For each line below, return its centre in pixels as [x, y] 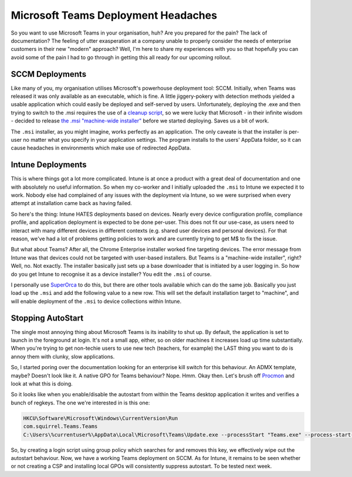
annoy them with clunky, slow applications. [63, 356]
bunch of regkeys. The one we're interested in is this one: [80, 403]
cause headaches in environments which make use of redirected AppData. [101, 148]
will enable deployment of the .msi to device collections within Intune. [96, 301]
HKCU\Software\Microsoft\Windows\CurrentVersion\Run [101, 418]
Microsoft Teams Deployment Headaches [114, 15]
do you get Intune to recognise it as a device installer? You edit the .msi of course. [111, 274]
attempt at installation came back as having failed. [71, 203]
